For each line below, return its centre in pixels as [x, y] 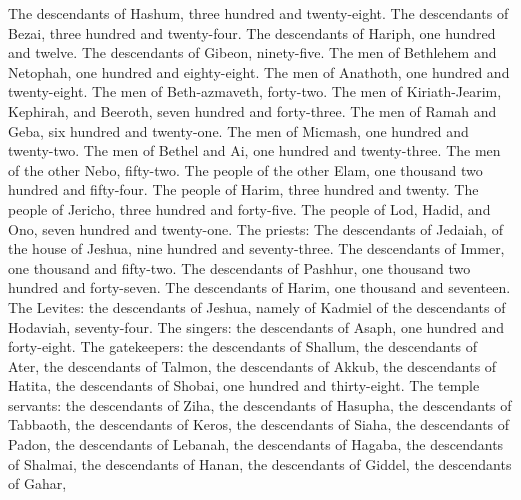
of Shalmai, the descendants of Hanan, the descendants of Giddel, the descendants [260, 463]
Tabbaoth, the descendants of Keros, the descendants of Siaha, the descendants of [259, 424]
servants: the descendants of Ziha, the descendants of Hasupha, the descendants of [260, 404]
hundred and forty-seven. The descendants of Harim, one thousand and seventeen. [259, 287]
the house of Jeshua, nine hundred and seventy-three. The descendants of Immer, [256, 248]
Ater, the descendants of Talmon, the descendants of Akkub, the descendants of [252, 365]
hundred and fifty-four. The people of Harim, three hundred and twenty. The [243, 189]
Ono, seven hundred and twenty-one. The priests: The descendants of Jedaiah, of [255, 228]
